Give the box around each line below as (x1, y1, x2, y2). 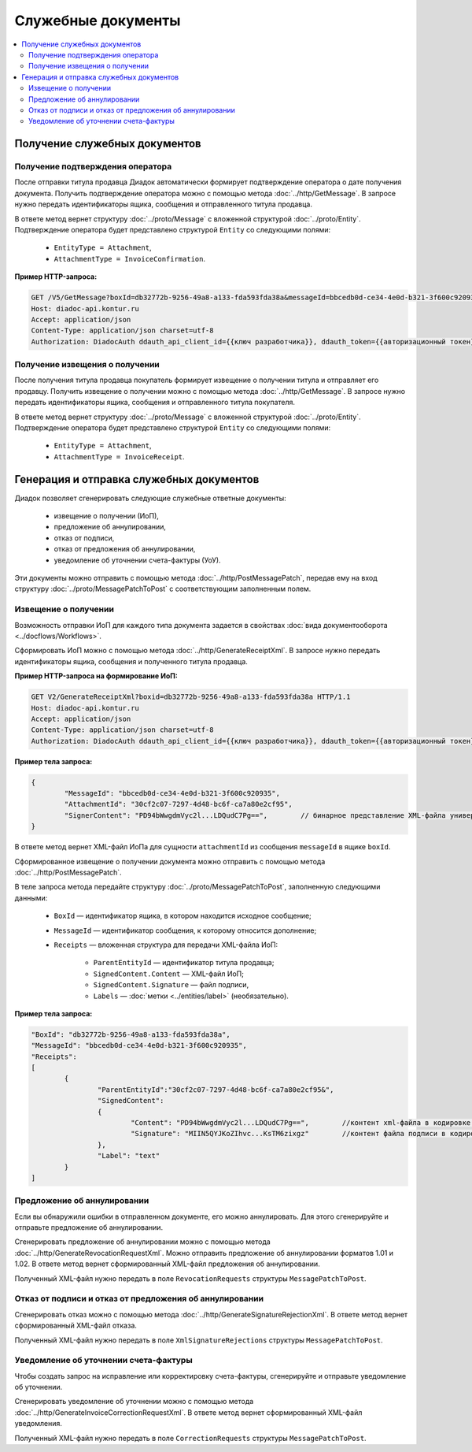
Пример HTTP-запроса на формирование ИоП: (14, 671, 179, 681)
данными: (14, 893, 48, 902)
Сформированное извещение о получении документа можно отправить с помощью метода (14, 856, 326, 866)
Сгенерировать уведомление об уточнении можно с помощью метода (14, 1397, 254, 1406)
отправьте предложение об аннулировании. (14, 1223, 164, 1232)
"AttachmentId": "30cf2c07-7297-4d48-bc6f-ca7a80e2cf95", (64, 800, 293, 809)
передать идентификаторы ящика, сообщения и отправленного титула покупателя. (14, 398, 295, 407)
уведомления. (14, 1419, 63, 1428)
